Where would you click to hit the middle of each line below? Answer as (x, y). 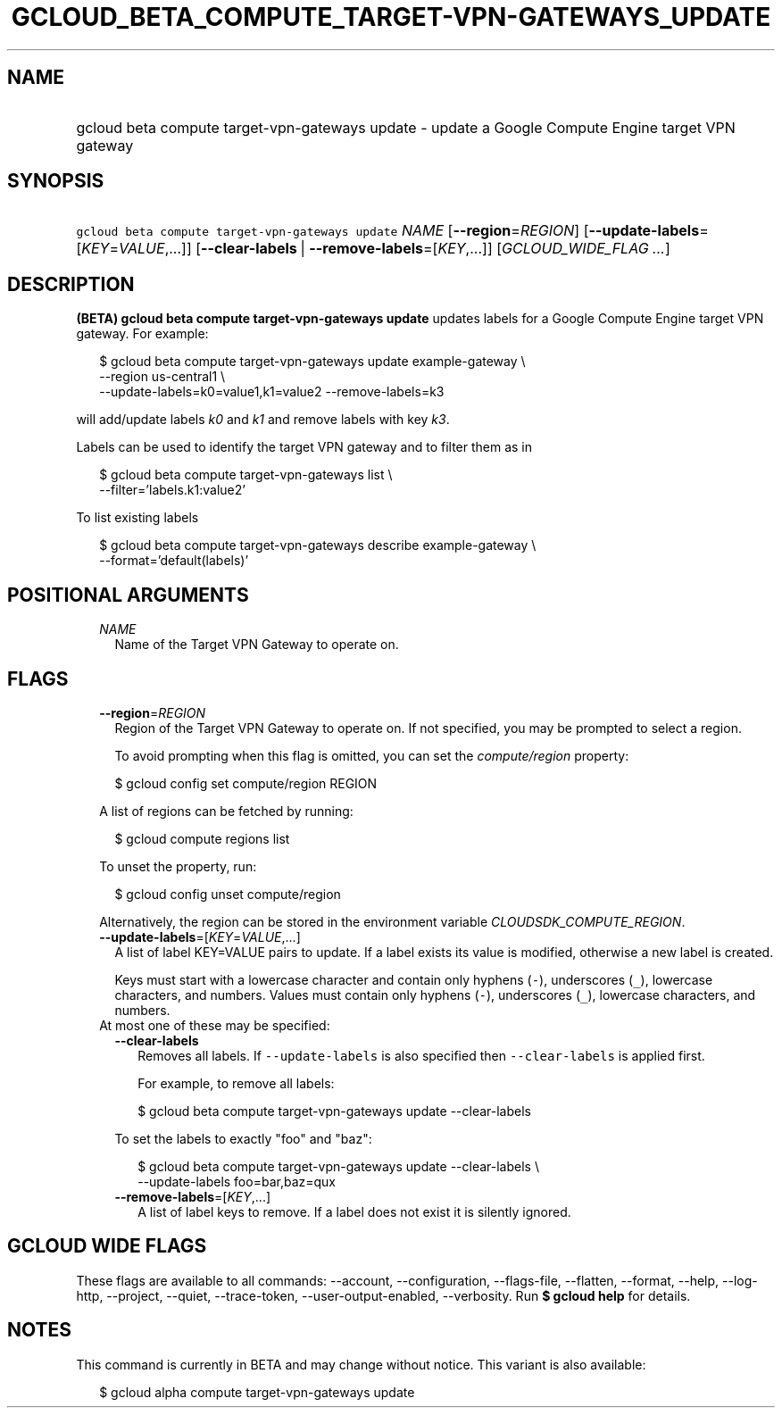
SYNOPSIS (56, 181)
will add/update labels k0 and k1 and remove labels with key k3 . (263, 420)
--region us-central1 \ (162, 377)
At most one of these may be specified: (215, 1025)
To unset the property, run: (178, 866)
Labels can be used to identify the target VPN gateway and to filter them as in (304, 447)
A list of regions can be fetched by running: (226, 811)
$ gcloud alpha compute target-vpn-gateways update (257, 1392)
